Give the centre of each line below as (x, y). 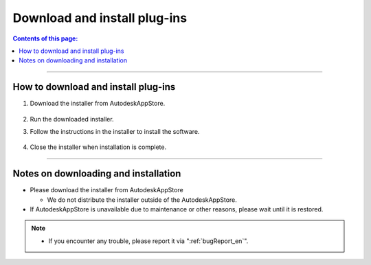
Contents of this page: (45, 38)
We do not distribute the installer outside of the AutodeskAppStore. (142, 200)
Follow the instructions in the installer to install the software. (115, 132)
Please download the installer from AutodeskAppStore (106, 190)
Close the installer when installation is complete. (98, 147)
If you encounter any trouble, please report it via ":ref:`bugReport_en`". (148, 241)
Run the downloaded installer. (72, 119)
